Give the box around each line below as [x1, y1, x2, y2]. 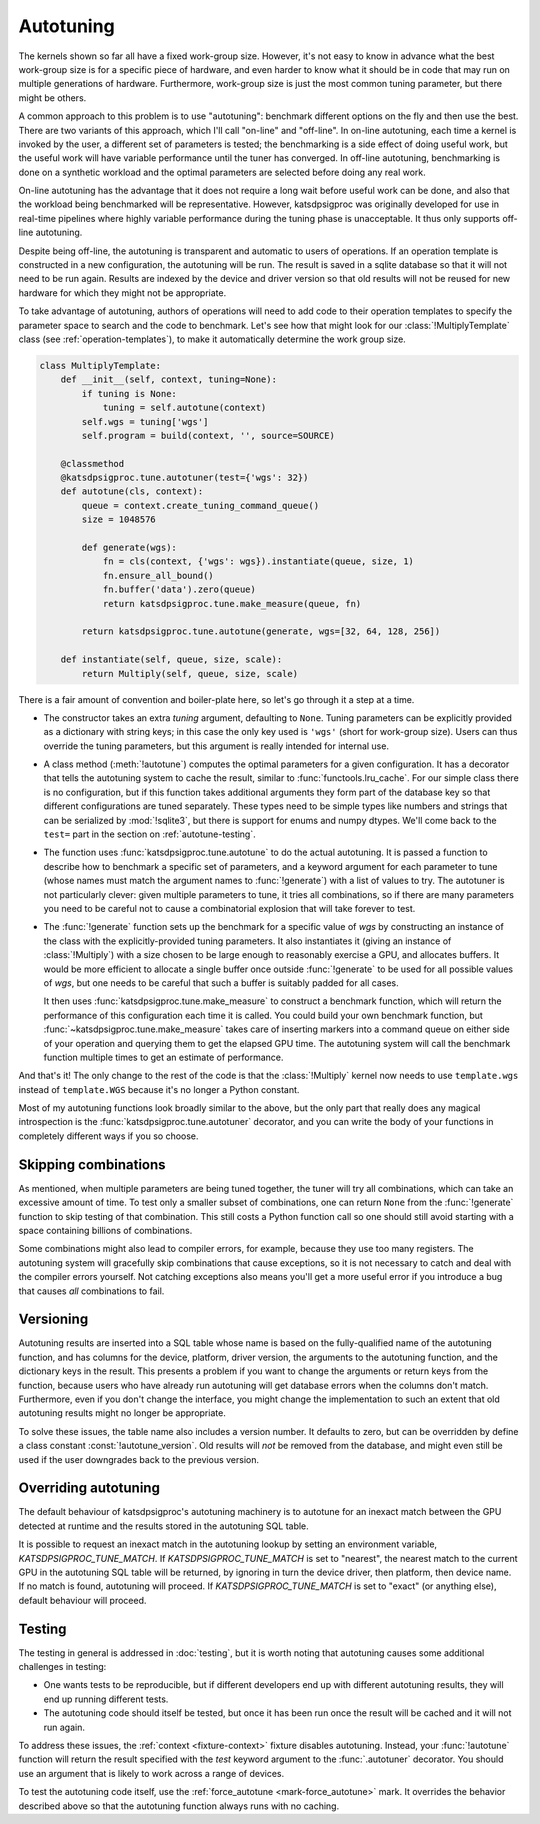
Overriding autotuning [18, 1480, 160, 1497]
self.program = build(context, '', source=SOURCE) [81, 430, 335, 441]
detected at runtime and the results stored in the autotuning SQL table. [18, 1520, 309, 1532]
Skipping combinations [18, 1156, 166, 1173]
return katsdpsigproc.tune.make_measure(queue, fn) [102, 598, 362, 609]
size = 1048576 [81, 514, 157, 525]
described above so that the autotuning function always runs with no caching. [18, 1800, 340, 1812]
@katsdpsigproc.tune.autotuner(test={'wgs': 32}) [60, 472, 309, 484]
